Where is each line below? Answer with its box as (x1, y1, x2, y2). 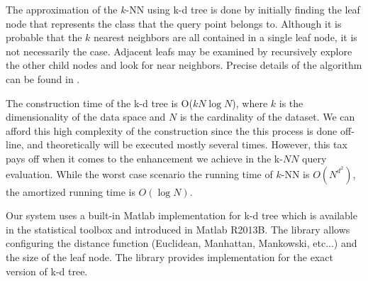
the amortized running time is (6, 184, 135, 199)
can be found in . (6, 71, 80, 86)
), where (232, 95, 268, 110)
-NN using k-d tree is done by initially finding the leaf (126, 2, 360, 16)
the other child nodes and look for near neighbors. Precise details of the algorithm (6, 57, 362, 72)
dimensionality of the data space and (6, 109, 166, 124)
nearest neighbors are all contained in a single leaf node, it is (94, 30, 357, 45)
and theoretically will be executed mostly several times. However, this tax (27, 137, 347, 152)
